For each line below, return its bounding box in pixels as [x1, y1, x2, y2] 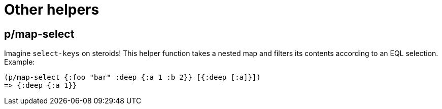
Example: [4, 58, 35, 67]
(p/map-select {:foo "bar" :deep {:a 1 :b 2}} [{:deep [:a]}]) [4, 73, 261, 82]
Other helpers [4, 1, 99, 18]
